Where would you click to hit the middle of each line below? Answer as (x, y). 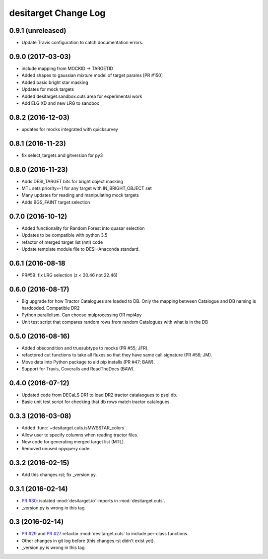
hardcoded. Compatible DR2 (51, 308)
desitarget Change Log (57, 13)
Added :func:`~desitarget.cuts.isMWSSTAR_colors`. (74, 428)
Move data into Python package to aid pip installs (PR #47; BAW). (88, 362)
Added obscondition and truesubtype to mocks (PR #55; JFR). (85, 348)
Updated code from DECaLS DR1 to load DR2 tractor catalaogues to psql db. (100, 395)
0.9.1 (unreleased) (38, 31)
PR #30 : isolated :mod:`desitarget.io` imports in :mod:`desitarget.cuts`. (94, 501)
